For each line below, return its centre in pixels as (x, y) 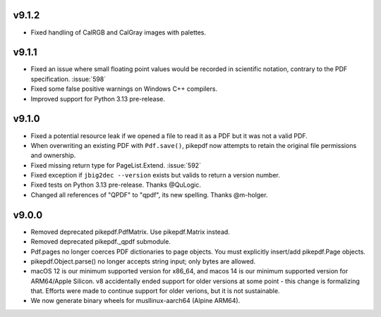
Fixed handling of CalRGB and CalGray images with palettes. (119, 32)
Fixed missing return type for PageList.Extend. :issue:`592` (116, 165)
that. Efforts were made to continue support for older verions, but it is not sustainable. (155, 291)
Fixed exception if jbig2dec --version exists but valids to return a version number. (155, 175)
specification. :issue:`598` (68, 79)
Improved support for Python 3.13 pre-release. (98, 99)
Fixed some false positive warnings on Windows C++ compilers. (124, 89)
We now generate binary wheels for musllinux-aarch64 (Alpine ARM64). (135, 301)
